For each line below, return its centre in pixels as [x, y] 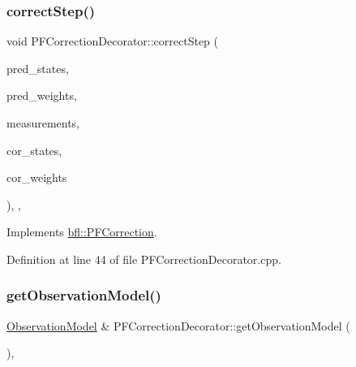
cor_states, [34, 150]
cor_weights [37, 177]
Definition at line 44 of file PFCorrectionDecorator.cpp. [144, 259]
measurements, [43, 123]
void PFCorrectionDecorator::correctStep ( [113, 41]
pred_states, [38, 68]
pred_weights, [42, 95]
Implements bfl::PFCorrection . [82, 232]
